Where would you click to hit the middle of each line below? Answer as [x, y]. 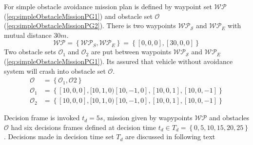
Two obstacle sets [30, 52]
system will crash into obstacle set [55, 71]
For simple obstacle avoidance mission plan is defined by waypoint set [108, 6]
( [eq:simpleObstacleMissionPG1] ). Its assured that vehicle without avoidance [118, 61]
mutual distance [28, 35]
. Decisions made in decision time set [59, 137]
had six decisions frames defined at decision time [83, 127]
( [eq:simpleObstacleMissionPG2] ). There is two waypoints [90, 25]
